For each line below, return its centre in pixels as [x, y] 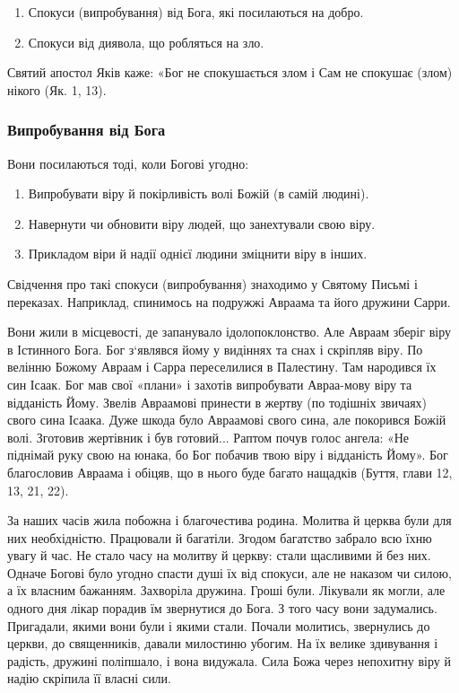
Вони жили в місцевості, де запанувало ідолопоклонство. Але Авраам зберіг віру [229, 332]
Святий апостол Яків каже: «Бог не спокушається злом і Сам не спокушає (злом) [230, 72]
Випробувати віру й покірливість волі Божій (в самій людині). [199, 193]
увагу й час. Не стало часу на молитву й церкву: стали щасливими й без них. [219, 555]
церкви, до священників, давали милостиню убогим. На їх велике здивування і [223, 643]
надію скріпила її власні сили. [89, 678]
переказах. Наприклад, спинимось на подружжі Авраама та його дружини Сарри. [229, 301]
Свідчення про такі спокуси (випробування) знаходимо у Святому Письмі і [212, 283]
